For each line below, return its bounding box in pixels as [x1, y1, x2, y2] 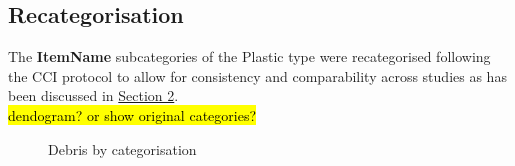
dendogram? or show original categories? [8, 104, 257, 125]
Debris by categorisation [48, 138, 197, 159]
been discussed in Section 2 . [8, 85, 179, 106]
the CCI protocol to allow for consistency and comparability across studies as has [8, 65, 507, 86]
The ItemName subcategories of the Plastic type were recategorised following [8, 46, 491, 67]
